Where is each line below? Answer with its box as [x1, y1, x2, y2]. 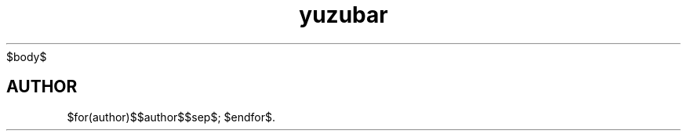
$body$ [6, 49, 47, 63]
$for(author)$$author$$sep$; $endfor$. [67, 110, 275, 124]
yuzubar [299, 2, 388, 28]
